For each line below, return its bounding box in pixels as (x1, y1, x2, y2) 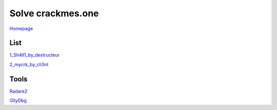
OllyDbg (9, 97, 27, 104)
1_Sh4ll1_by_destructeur (9, 52, 60, 58)
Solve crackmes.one (9, 8, 99, 19)
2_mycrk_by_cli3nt (9, 61, 49, 67)
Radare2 (9, 88, 28, 94)
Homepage (9, 25, 33, 32)
